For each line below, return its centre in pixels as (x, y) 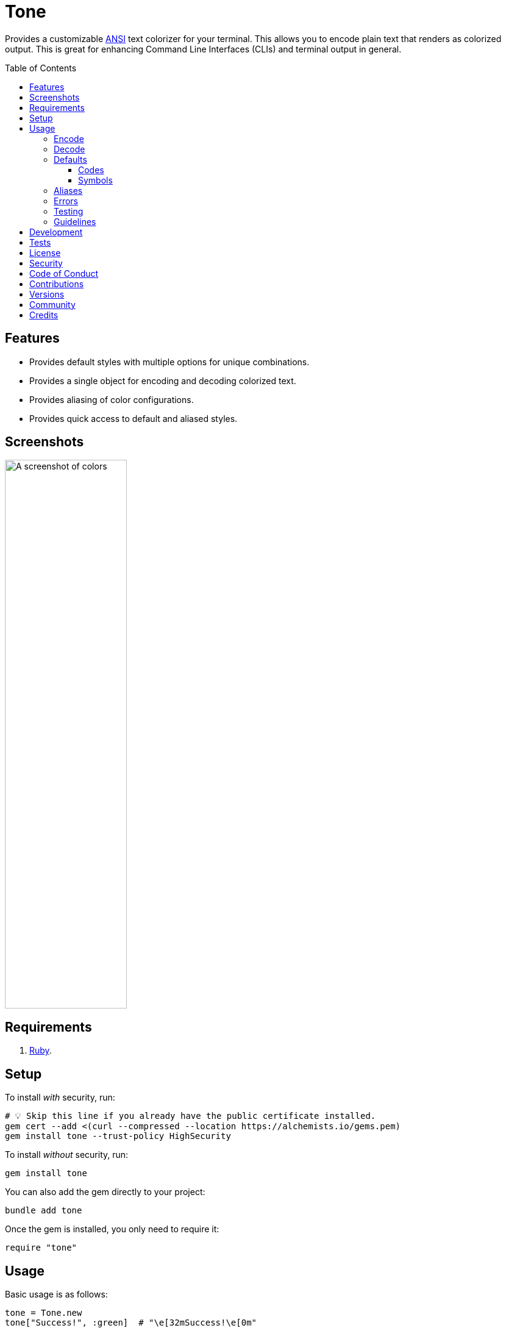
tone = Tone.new (44, 1312)
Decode (69, 149)
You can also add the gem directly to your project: (105, 1192)
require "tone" (41, 1248)
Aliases (68, 190)
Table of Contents (41, 68)
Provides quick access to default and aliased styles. (134, 418)
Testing (69, 211)
